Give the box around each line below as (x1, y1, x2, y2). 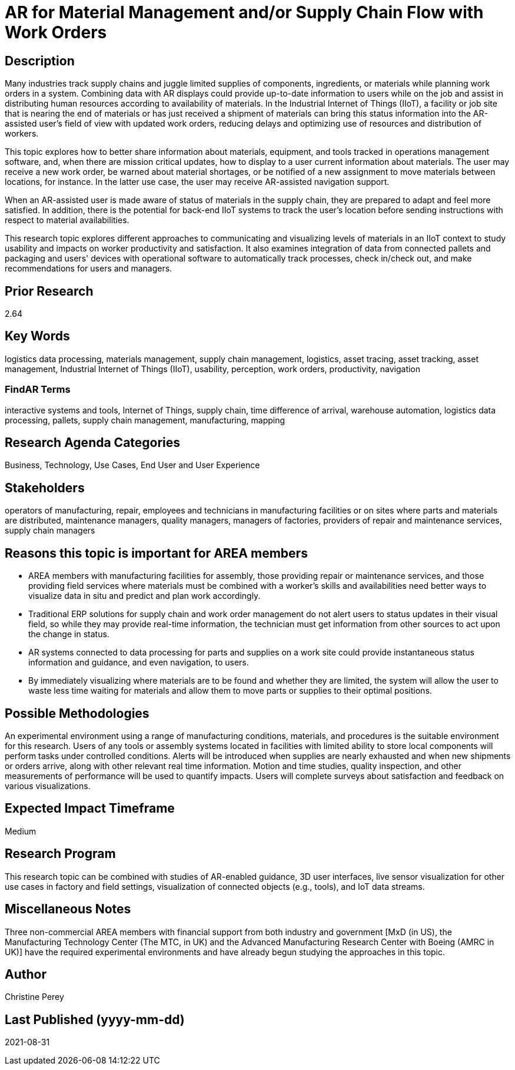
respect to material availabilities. (5, 215, 129, 226)
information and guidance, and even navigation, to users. (28, 657, 249, 668)
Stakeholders (5, 480, 85, 495)
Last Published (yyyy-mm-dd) (5, 1012, 185, 1027)
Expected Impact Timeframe (5, 801, 175, 816)
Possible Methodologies (5, 705, 149, 721)
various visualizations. (5, 780, 91, 791)
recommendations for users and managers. (5, 263, 172, 274)
